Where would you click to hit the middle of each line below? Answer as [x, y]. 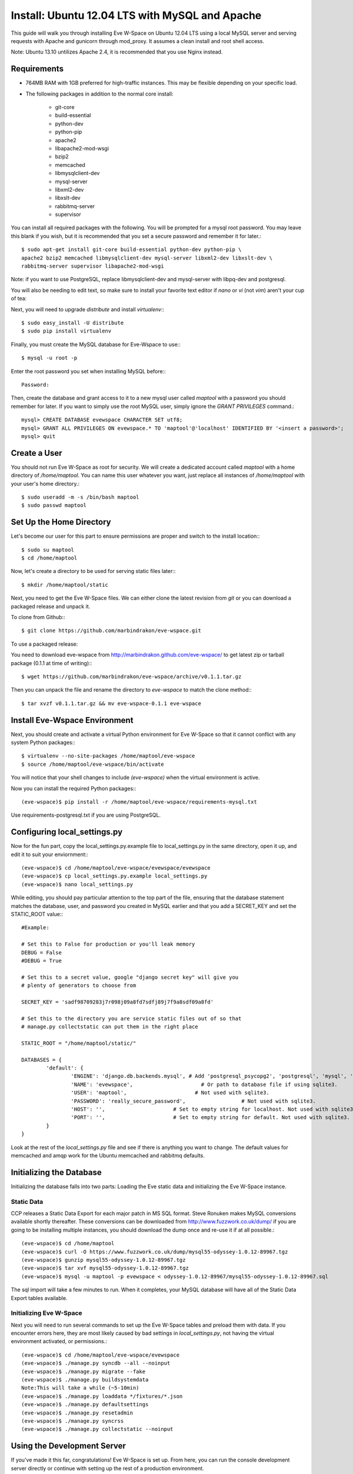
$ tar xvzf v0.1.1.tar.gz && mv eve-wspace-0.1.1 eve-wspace [111, 703]
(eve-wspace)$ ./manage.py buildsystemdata [85, 1380]
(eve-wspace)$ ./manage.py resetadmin [77, 1413]
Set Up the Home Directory [61, 522]
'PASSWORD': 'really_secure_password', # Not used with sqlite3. [193, 1101]
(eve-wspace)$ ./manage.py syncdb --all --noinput [96, 1363]
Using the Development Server [69, 1446]
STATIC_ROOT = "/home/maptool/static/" [79, 1043]
